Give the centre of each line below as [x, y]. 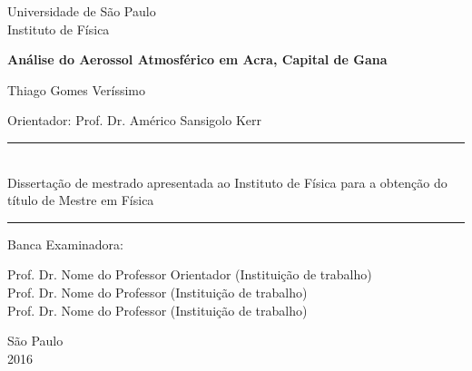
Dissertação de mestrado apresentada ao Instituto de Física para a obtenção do [227, 182]
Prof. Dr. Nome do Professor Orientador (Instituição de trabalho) [190, 274]
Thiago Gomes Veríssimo [77, 89]
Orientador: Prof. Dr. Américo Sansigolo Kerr [134, 120]
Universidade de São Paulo [82, 11]
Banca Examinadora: [66, 244]
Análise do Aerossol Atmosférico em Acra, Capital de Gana [197, 59]
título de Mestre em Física [81, 200]
